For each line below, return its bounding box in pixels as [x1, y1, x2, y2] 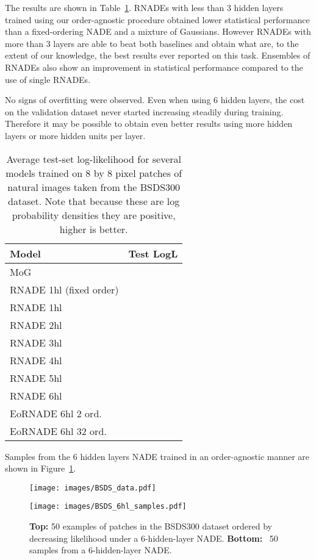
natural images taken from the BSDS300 [7, 179, 181, 194]
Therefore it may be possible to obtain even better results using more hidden [5, 117, 293, 130]
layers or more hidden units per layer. [5, 129, 146, 142]
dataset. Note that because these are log [8, 193, 180, 208]
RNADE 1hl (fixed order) [10, 282, 119, 296]
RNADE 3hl [10, 335, 62, 350]
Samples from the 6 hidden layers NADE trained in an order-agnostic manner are [5, 450, 310, 462]
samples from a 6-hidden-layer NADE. [29, 544, 172, 556]
